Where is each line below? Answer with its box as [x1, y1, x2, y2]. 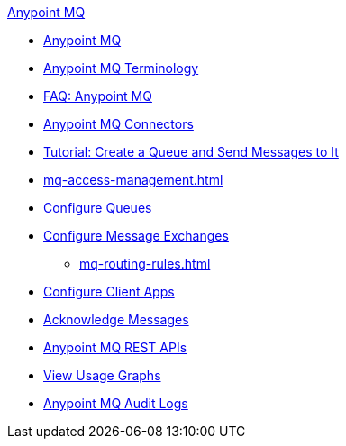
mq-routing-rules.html [79, 256, 211, 271]
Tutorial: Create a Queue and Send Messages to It [43, 144, 339, 159]
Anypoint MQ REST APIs [43, 340, 187, 355]
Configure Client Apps [43, 284, 175, 299]
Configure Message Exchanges [43, 228, 229, 243]
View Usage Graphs [43, 368, 161, 383]
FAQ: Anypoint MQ [43, 88, 152, 104]
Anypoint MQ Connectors [43, 116, 194, 132]
